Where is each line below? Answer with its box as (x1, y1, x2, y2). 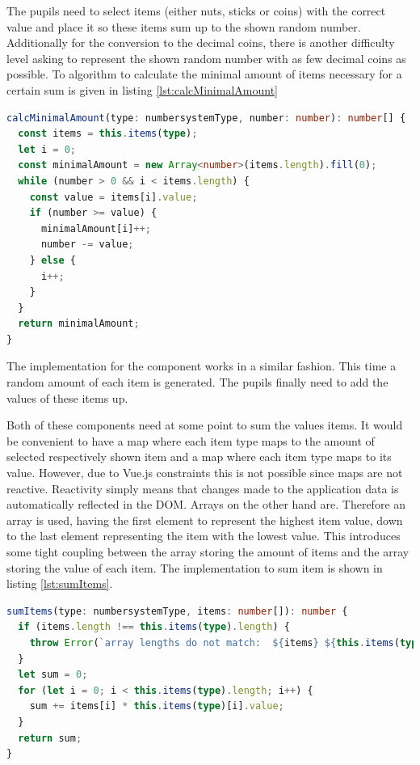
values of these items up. (6, 389, 128, 406)
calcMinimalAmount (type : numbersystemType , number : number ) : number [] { (6, 112, 406, 124)
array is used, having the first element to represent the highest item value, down (6, 511, 403, 528)
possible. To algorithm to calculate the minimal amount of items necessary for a (6, 66, 402, 82)
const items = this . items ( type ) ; (18, 128, 198, 140)
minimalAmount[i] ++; (40, 222, 151, 235)
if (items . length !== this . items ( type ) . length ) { (18, 621, 290, 633)
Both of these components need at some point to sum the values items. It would (6, 416, 403, 433)
